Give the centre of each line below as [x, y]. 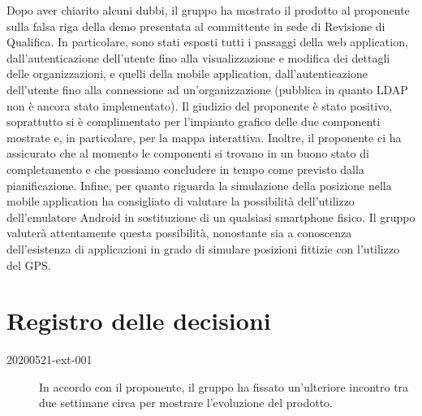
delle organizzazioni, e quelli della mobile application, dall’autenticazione [187, 74]
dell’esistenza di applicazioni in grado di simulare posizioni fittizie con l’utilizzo [203, 248]
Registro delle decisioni [139, 321]
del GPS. [29, 264]
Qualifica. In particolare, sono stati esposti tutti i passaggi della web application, [207, 42]
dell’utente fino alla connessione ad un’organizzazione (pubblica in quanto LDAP [207, 89]
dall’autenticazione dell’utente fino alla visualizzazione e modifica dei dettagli [198, 57]
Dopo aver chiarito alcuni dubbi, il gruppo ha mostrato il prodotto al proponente [208, 10]
